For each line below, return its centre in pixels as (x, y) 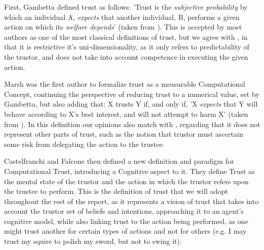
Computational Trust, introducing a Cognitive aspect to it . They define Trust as (129, 171)
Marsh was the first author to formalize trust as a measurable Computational (125, 84)
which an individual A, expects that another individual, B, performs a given (122, 17)
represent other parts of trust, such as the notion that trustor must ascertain (124, 134)
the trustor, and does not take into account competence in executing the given (126, 56)
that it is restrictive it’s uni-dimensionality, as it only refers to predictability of (127, 47)
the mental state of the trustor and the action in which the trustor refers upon (126, 181)
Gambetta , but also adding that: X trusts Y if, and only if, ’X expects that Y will (131, 104)
